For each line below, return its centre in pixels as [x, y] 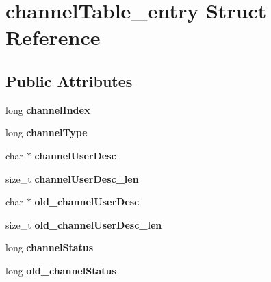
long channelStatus [50, 247]
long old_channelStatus [61, 270]
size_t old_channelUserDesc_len [84, 224]
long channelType [47, 132]
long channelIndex [48, 109]
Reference [53, 37]
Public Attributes [69, 80]
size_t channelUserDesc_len [72, 178]
